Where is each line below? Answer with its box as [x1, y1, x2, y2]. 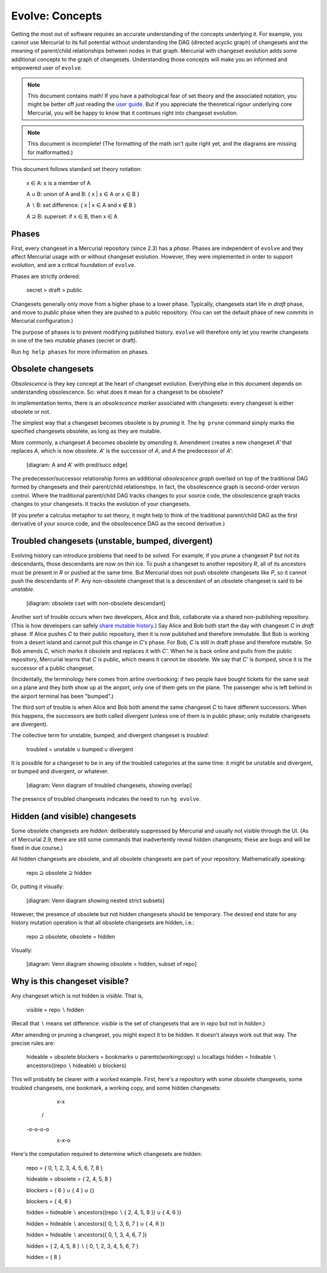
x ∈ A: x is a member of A [26, 179, 91, 186]
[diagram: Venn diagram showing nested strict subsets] [26, 897, 165, 904]
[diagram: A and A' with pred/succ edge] [26, 461, 128, 468]
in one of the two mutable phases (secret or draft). [11, 337, 137, 344]
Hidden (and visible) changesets [11, 811, 136, 822]
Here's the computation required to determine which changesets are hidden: [11, 1150, 202, 1158]
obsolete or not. [11, 408, 51, 415]
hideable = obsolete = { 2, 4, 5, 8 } [26, 1175, 112, 1183]
